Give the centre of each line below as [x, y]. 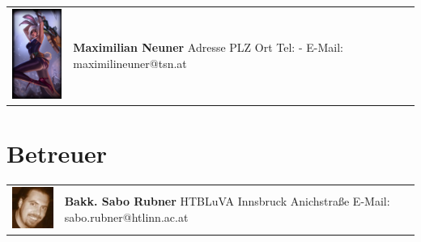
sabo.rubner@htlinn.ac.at [126, 217]
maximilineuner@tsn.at [130, 63]
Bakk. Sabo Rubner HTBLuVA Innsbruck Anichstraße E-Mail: [227, 201]
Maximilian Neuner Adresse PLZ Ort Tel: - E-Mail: [208, 47]
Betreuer [57, 153]
